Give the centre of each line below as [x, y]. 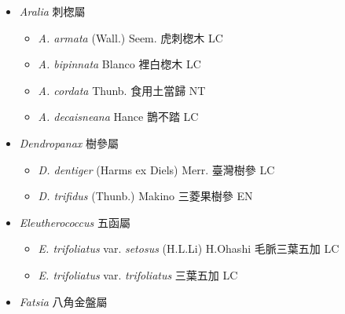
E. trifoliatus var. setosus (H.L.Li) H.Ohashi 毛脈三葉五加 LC [189, 248]
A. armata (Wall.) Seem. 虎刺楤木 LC [130, 37]
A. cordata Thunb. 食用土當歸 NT [122, 90]
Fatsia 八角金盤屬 [63, 301]
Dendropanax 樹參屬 [69, 142]
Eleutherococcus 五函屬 [75, 222]
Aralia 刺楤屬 [52, 11]
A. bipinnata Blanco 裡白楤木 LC [119, 64]
